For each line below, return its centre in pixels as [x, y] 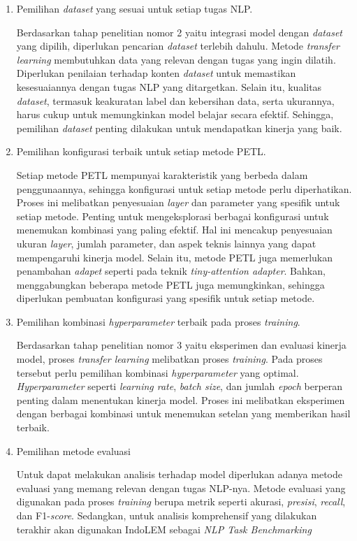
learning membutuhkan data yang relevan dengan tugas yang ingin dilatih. [176, 59]
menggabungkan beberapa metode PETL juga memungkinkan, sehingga [170, 284]
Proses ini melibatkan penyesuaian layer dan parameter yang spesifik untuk [178, 202]
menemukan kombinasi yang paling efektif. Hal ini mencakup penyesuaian [174, 230]
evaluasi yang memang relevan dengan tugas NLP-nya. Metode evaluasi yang [181, 488]
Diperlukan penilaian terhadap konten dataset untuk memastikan [156, 73]
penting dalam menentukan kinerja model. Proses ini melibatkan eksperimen [181, 399]
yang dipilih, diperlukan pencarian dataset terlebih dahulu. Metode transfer [178, 46]
